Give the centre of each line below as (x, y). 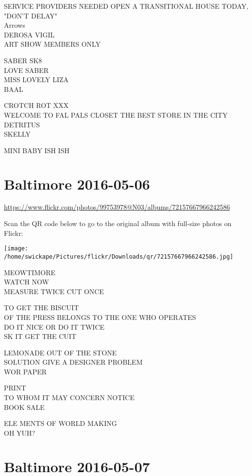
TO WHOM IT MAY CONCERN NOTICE (69, 397)
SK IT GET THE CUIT (40, 336)
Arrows (15, 25)
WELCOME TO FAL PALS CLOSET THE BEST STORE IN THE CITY (116, 115)
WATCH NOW (26, 282)
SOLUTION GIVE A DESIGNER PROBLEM (73, 362)
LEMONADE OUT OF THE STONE (60, 352)
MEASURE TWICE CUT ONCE (54, 291)
